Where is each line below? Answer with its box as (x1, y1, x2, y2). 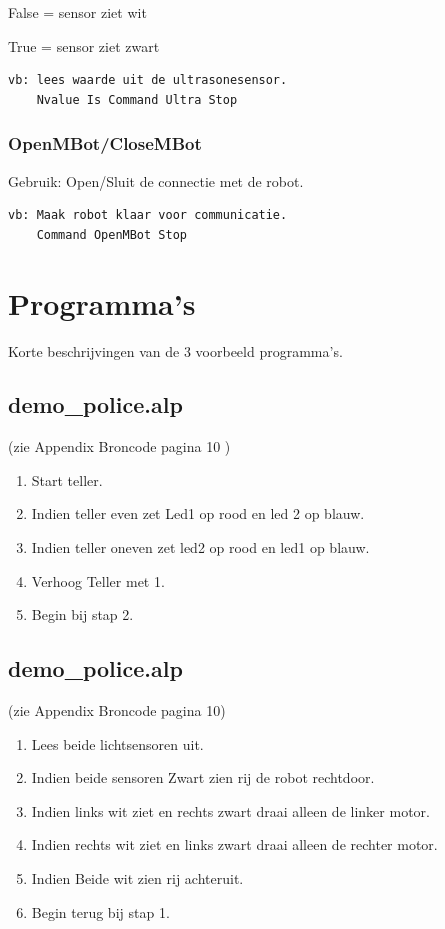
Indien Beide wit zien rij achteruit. (31, 868, 244, 889)
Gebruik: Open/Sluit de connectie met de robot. (8, 170, 304, 191)
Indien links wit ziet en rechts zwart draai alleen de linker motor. (31, 800, 430, 821)
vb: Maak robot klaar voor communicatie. (8, 208, 288, 223)
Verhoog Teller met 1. (31, 570, 165, 591)
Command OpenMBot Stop (36, 227, 187, 242)
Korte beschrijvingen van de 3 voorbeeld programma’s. (8, 340, 343, 361)
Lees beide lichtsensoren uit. (31, 733, 204, 754)
